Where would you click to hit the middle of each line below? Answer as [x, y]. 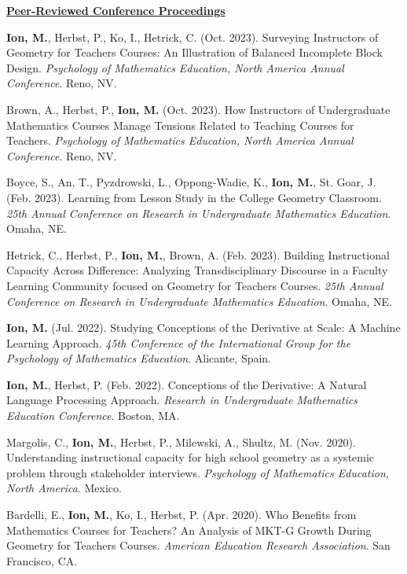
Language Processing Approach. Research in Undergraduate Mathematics [182, 400]
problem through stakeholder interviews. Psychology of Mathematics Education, [198, 472]
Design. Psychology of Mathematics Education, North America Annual [175, 67]
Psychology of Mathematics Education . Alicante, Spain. [139, 358]
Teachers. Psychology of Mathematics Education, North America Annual [180, 140]
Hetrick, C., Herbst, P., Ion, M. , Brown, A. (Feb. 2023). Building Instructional [198, 254]
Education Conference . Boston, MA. [93, 416]
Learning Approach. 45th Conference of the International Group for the [179, 342]
